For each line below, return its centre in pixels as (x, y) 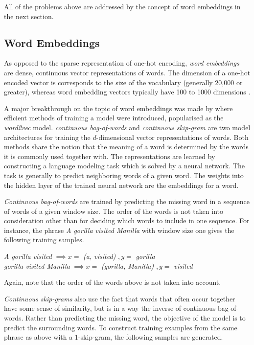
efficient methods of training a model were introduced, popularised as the (114, 118)
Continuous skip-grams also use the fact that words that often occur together (120, 298)
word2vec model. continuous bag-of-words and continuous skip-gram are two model (127, 127)
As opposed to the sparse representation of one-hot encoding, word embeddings (122, 63)
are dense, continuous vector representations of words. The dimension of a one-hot (127, 72)
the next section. (29, 16)
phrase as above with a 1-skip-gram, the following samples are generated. (114, 337)
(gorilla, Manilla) (127, 265)
